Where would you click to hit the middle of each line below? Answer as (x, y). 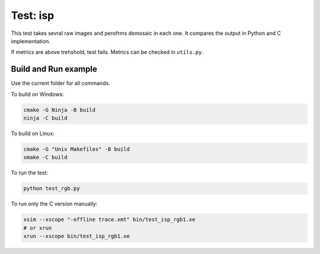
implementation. (31, 41)
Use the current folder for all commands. (61, 83)
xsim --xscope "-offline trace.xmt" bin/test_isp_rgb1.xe (109, 220)
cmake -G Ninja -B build (60, 110)
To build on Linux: (33, 133)
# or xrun (38, 228)
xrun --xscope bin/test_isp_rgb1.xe (77, 236)
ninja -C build (45, 118)
